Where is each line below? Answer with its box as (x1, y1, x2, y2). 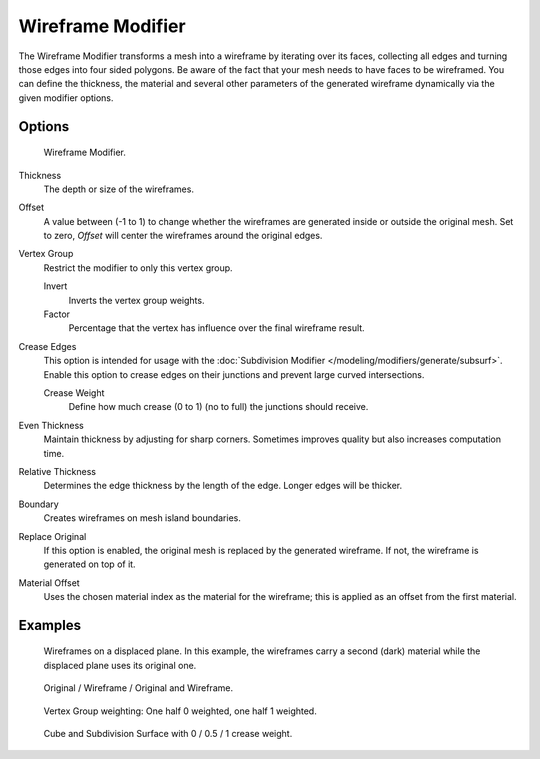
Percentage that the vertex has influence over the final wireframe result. (68, 322, 365, 334)
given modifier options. (18, 91, 114, 104)
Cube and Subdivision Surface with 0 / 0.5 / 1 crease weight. (43, 728, 293, 740)
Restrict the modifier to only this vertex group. (43, 261, 234, 274)
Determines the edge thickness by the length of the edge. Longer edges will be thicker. (43, 480, 403, 492)
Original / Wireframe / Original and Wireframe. (43, 682, 234, 694)
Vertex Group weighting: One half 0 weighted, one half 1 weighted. (43, 705, 317, 717)
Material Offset (18, 576, 80, 589)
